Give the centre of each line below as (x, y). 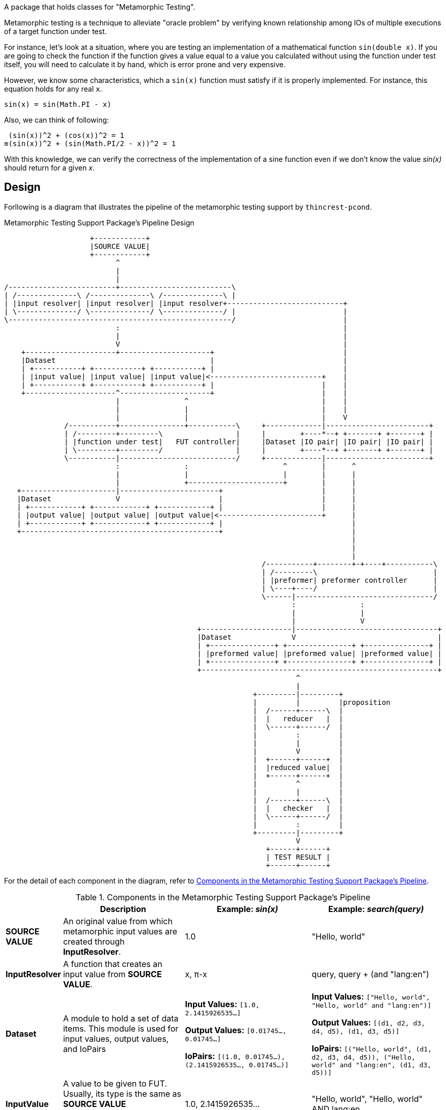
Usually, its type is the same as (122, 1093)
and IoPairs (85, 1049)
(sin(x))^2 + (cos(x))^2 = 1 (66, 135)
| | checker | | (298, 808)
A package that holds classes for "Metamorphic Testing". (100, 7)
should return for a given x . (49, 168)
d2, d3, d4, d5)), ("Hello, (364, 1057)
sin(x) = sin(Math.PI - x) (58, 104)
